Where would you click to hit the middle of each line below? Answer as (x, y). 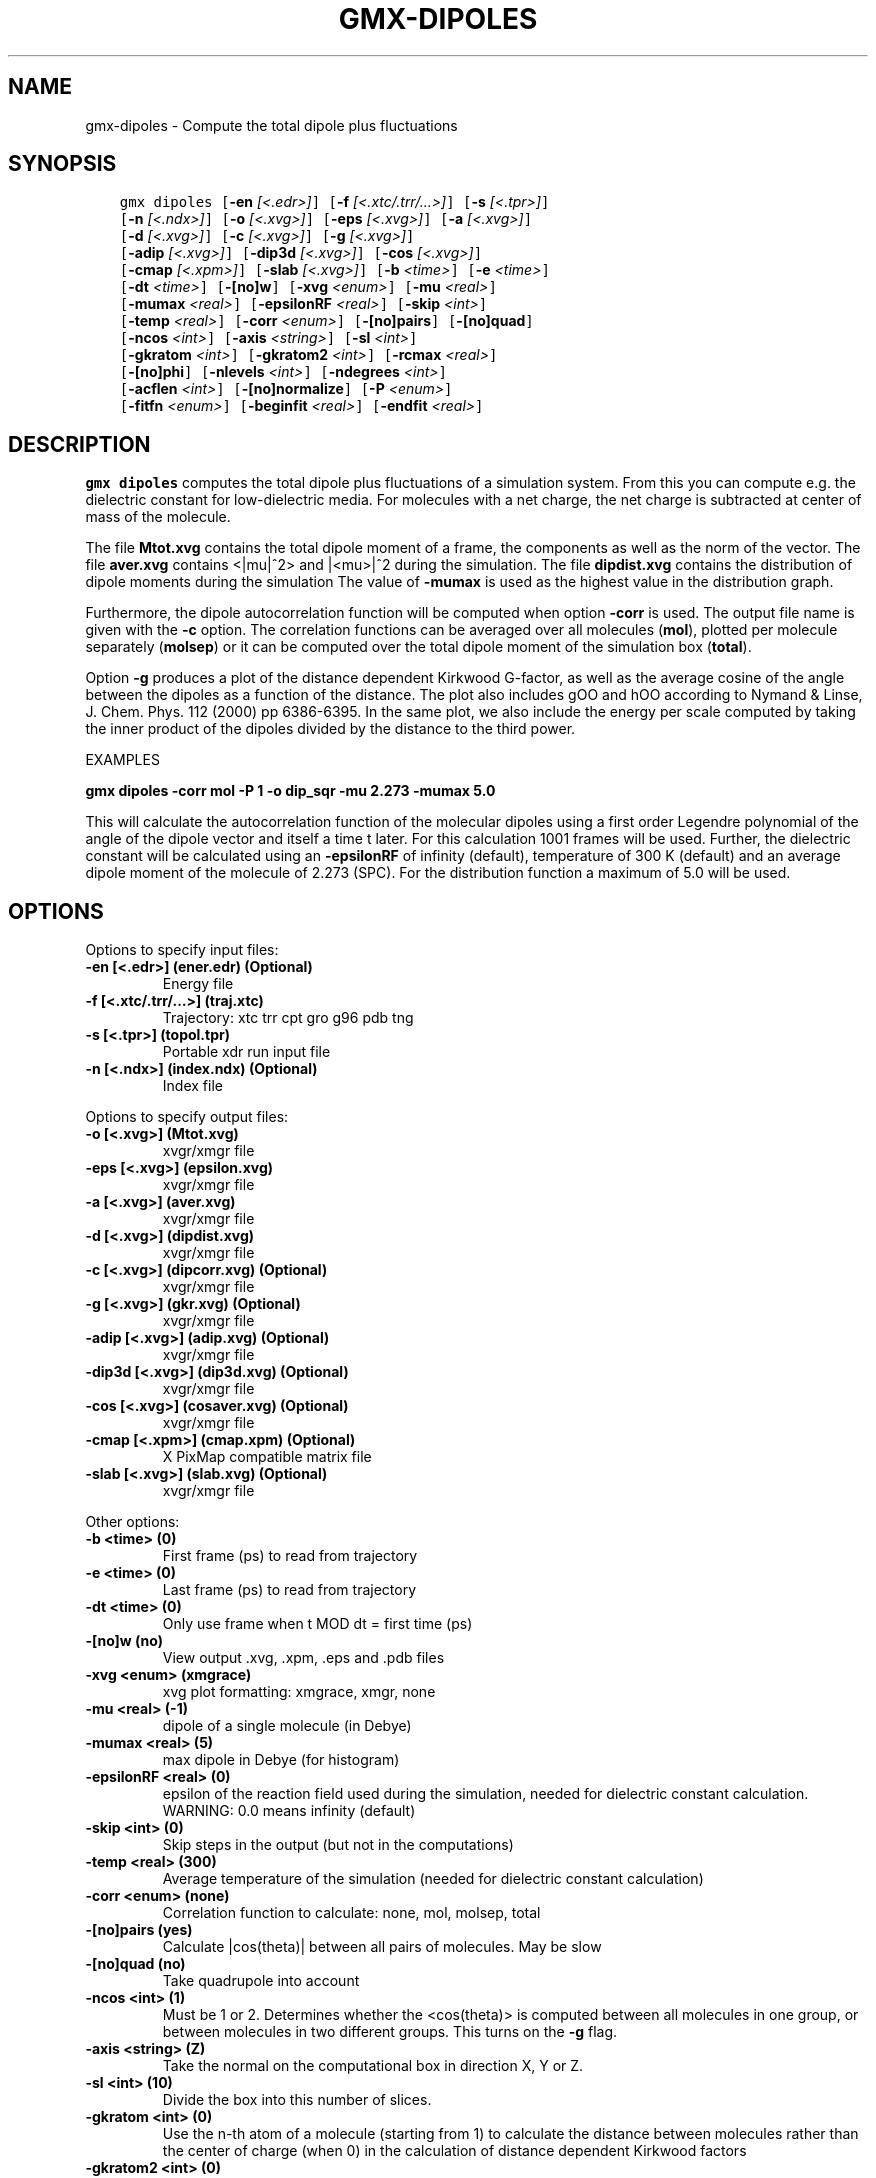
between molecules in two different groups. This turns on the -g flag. (390, 2032)
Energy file (198, 984)
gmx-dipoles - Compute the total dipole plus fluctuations (271, 125)
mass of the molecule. (158, 517)
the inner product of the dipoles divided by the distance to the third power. (330, 729)
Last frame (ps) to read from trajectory (289, 1590)
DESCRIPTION (79, 444)
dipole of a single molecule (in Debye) (287, 1726)
